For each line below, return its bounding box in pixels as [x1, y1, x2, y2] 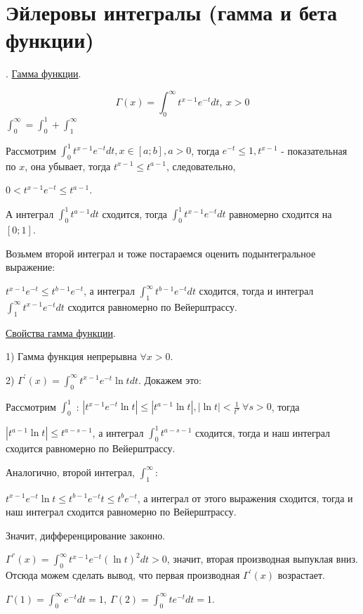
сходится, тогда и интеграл [199, 283, 314, 298]
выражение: [6, 260, 55, 274]
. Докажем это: [138, 372, 202, 387]
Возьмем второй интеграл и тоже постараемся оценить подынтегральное [6, 245, 316, 260]
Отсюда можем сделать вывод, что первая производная [6, 568, 240, 582]
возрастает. [277, 568, 325, 582]
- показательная [281, 143, 348, 157]
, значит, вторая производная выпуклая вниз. [166, 551, 358, 566]
